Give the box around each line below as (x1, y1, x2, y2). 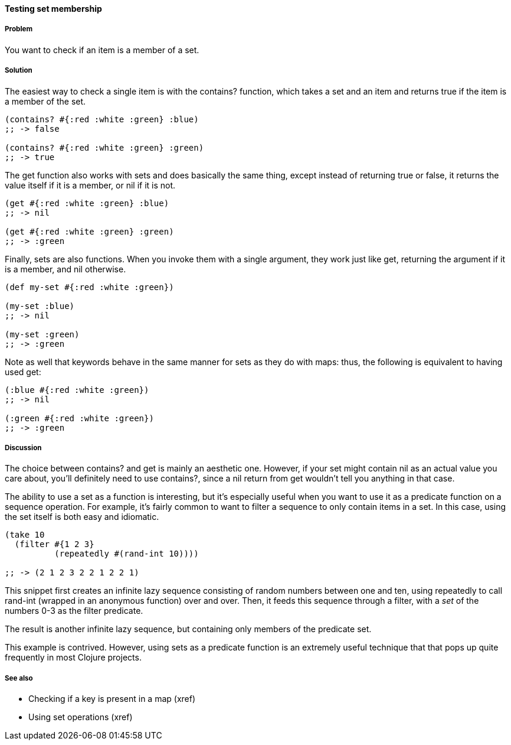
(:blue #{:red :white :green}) (5, 385, 149, 395)
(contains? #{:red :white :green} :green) (5, 142, 204, 152)
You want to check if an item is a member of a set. (5, 44, 199, 55)
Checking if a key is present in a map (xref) (28, 694, 196, 704)
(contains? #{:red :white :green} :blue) (5, 114, 199, 124)
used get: (5, 366, 41, 377)
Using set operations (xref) (28, 712, 133, 723)
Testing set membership (5, 4, 102, 14)
